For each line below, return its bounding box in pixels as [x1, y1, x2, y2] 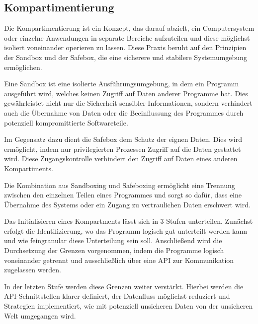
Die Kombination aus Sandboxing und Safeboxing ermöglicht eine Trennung [4, 180, 235, 190]
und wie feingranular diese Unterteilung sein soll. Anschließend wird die [4, 235, 222, 246]
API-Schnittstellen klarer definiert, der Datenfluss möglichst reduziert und [4, 291, 230, 301]
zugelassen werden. [4, 264, 61, 275]
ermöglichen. [4, 62, 42, 72]
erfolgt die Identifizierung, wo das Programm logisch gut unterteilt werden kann [4, 225, 248, 236]
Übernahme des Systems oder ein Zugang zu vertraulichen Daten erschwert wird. [4, 199, 251, 209]
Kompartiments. [4, 163, 53, 173]
